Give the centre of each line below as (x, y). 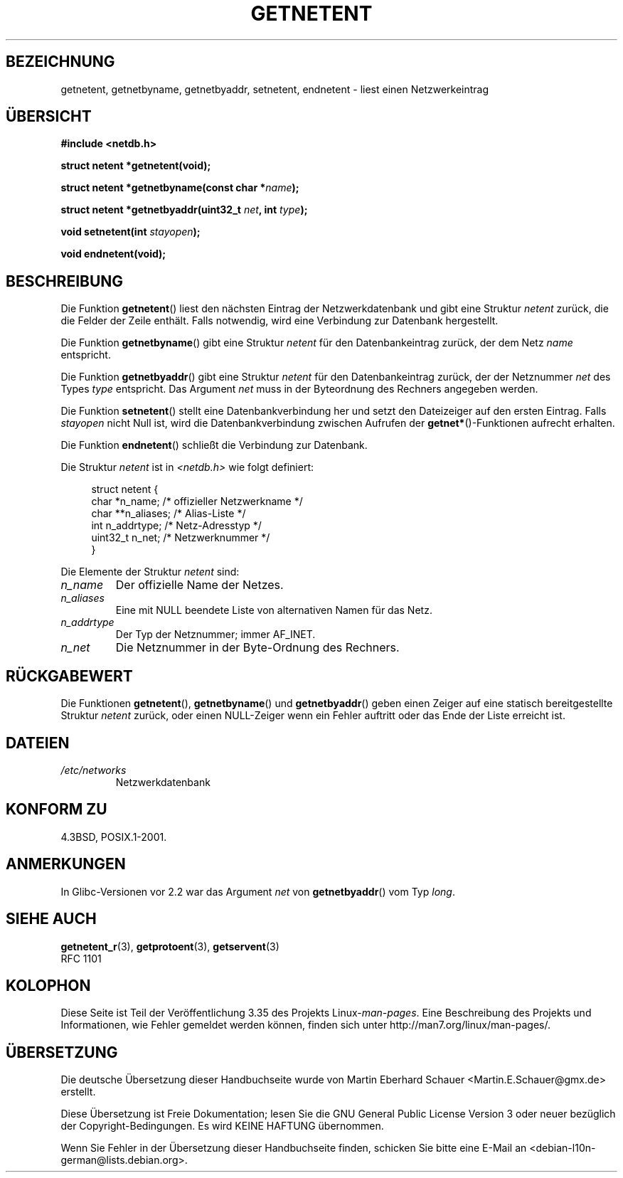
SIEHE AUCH (51, 919)
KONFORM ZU (57, 810)
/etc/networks (94, 770)
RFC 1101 (81, 958)
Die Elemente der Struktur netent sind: (150, 572)
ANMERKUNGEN (66, 864)
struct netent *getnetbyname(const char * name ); (180, 188)
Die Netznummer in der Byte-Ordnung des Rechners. (257, 648)
